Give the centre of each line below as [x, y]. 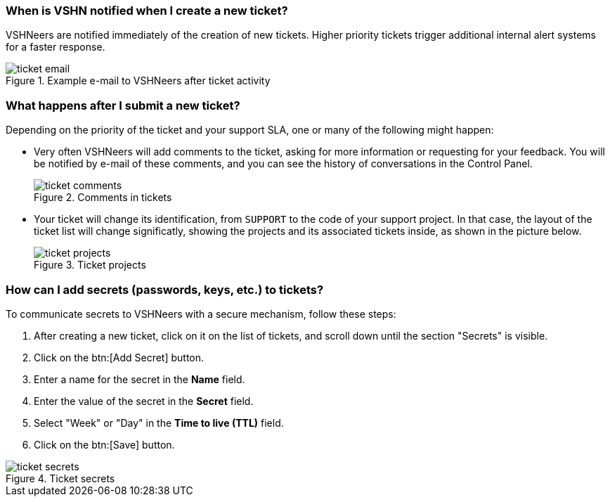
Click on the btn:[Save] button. [104, 444]
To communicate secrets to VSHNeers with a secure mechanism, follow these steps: [201, 314]
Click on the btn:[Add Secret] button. [119, 357]
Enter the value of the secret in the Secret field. [144, 401]
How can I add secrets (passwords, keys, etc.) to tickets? [165, 289]
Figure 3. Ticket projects [90, 265]
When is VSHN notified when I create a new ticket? [147, 11]
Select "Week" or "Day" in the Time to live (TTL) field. [159, 423]
